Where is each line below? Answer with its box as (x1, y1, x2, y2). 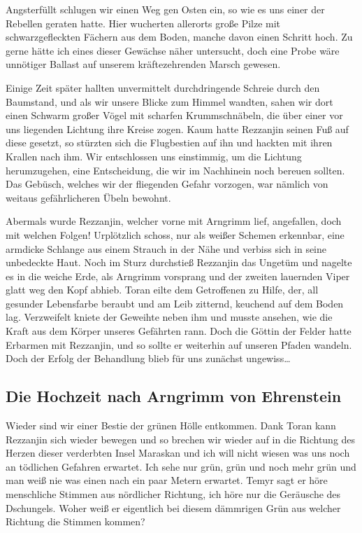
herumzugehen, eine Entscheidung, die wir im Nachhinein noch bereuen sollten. (6, 162, 345, 177)
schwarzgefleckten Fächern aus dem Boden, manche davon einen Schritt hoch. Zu (6, 29, 353, 44)
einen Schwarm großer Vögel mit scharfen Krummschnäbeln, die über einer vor (6, 108, 343, 123)
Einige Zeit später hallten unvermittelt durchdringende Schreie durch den (6, 80, 320, 95)
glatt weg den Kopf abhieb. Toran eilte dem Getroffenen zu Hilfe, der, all (6, 282, 319, 297)
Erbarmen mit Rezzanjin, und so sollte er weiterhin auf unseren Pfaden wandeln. (6, 337, 352, 352)
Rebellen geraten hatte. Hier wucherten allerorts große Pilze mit (6, 15, 281, 30)
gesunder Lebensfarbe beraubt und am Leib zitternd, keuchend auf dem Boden (6, 296, 344, 310)
